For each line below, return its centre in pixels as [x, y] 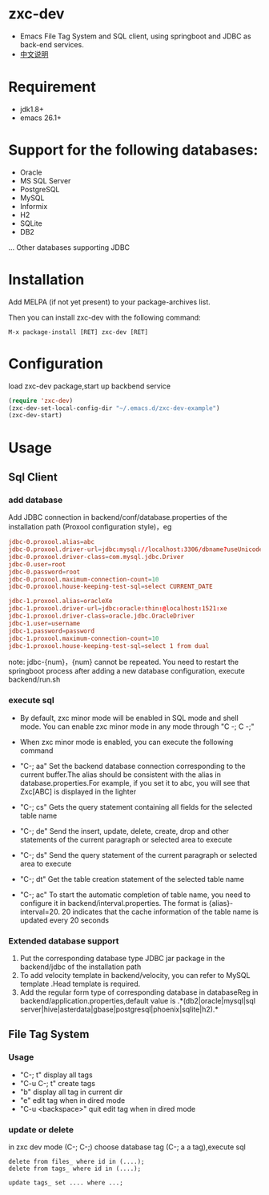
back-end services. [52, 44]
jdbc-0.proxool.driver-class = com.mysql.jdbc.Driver [96, 557]
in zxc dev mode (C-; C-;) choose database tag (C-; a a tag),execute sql [127, 1147]
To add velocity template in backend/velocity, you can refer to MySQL [135, 976]
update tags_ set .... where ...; [66, 1183]
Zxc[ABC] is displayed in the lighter [78, 791]
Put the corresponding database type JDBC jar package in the [122, 959]
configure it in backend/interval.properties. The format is [113, 903]
